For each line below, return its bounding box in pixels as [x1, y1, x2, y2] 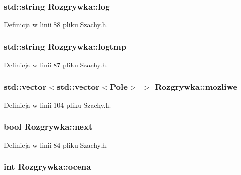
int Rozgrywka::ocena [4, 160, 91, 173]
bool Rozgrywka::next [4, 120, 93, 132]
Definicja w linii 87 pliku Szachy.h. [4, 60, 108, 70]
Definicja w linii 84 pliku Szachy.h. [4, 139, 108, 150]
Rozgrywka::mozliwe [155, 80, 238, 92]
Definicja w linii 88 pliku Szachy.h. [4, 20, 108, 30]
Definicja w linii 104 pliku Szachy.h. [4, 99, 111, 109]
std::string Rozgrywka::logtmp [4, 40, 127, 52]
